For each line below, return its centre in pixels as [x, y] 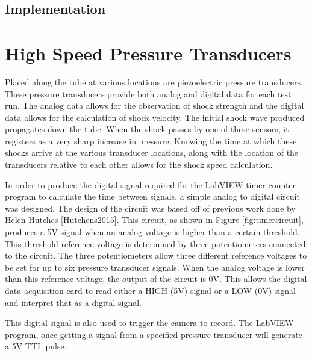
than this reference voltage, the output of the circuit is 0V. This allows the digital [156, 279]
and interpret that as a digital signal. [73, 302]
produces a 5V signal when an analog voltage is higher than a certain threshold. [152, 232]
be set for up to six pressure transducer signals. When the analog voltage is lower [155, 267]
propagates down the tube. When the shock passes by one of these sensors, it [147, 129]
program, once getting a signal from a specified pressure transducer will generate [154, 334]
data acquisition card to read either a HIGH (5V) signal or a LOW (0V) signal [150, 290]
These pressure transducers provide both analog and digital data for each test [148, 94]
